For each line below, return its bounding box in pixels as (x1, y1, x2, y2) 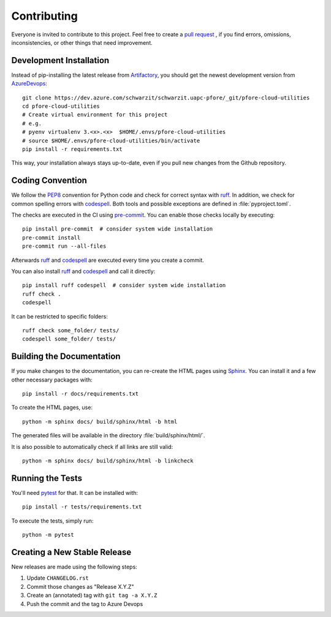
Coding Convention (11, 175, 87, 186)
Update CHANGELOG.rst (26, 574, 89, 582)
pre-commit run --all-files (22, 243, 107, 250)
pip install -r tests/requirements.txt (22, 504, 142, 510)
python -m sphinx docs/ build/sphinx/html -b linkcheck (22, 457, 194, 464)
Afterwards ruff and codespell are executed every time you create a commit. (11, 256, 205, 264)
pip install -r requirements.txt (22, 145, 123, 153)
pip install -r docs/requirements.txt (22, 390, 139, 397)
